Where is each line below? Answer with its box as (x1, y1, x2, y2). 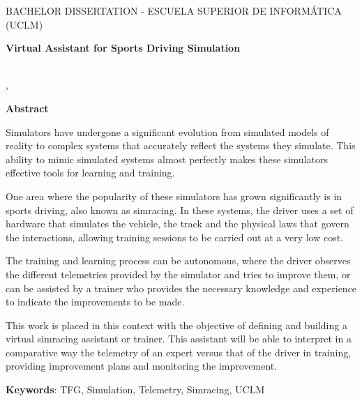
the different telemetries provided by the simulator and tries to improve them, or (6, 266, 351, 281)
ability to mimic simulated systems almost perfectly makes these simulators (6, 151, 328, 166)
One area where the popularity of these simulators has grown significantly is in (6, 188, 342, 203)
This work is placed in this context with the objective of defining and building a (6, 317, 347, 332)
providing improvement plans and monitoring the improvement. (6, 358, 278, 373)
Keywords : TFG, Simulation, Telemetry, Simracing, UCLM (6, 382, 265, 397)
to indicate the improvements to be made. (6, 294, 185, 309)
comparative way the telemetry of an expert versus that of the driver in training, (6, 345, 352, 359)
